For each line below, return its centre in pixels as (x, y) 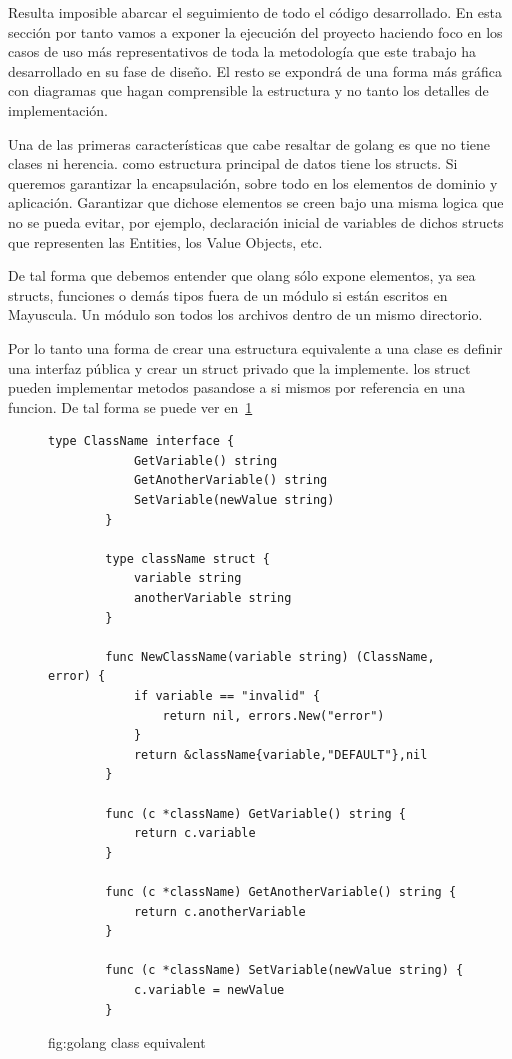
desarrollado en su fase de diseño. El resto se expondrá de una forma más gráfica (255, 70)
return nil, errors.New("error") (273, 715)
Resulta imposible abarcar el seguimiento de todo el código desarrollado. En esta (255, 12)
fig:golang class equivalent (127, 1042)
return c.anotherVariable (219, 911)
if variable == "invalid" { (227, 696)
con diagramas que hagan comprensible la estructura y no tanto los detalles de (248, 90)
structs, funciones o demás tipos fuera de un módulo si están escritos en (228, 294)
